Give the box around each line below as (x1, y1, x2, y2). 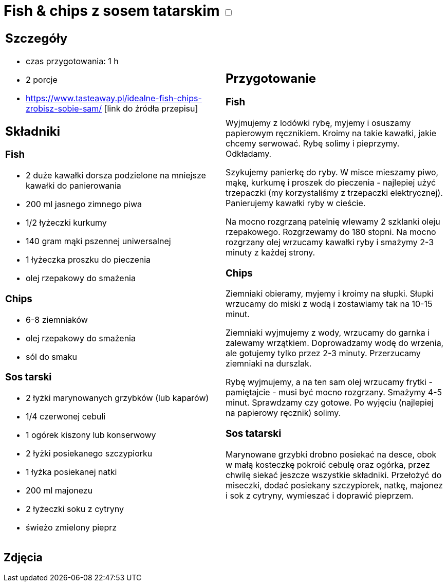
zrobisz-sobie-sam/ (26, 103, 102, 114)
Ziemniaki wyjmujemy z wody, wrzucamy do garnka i (226, 327, 430, 338)
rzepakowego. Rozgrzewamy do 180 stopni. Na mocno (226, 226, 436, 237)
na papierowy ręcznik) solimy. (226, 408, 341, 418)
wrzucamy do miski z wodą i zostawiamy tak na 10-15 (226, 299, 433, 309)
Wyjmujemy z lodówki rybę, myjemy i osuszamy (226, 117, 411, 128)
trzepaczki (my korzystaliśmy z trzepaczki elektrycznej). (226, 187, 443, 198)
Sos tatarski (226, 427, 282, 440)
